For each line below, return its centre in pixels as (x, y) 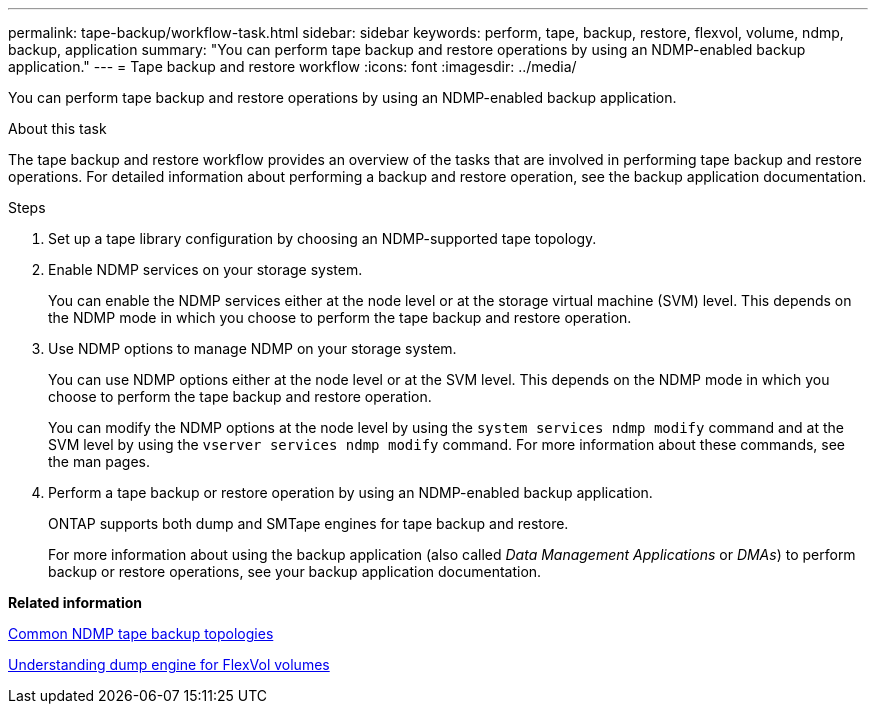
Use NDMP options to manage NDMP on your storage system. (252, 348)
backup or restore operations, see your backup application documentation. (295, 571)
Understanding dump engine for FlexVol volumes (169, 664)
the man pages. (99, 461)
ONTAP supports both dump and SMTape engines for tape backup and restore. (308, 523)
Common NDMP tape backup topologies (141, 633)
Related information (75, 602)
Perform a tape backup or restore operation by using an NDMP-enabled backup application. (350, 492)
